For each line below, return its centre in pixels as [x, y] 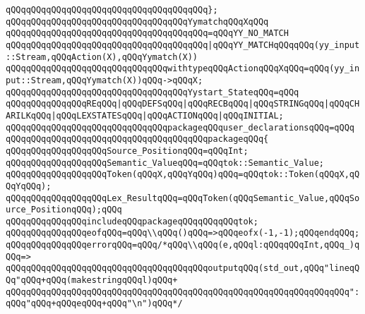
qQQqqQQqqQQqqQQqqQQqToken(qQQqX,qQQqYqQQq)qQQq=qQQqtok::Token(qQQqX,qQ [183, 175]
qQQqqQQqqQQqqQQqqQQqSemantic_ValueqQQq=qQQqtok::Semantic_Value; [165, 163]
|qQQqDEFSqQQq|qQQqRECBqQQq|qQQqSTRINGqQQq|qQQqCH [238, 104]
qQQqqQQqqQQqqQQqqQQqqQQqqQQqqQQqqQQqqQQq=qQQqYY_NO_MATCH [147, 34]
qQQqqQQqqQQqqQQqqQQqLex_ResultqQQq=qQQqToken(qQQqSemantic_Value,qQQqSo [183, 198]
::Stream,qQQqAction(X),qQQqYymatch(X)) [102, 57]
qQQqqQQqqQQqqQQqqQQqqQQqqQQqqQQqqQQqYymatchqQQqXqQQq [137, 22]
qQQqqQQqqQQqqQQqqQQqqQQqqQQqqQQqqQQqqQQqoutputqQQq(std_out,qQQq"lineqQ [183, 268]
